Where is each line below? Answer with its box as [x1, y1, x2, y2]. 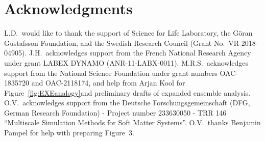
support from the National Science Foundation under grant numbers [4, 67, 218, 78]
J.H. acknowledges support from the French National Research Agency [29, 47, 251, 58]
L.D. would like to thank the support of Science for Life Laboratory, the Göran [4, 27, 253, 38]
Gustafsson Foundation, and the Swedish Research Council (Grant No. [4, 37, 225, 48]
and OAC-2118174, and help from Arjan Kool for [31, 77, 185, 88]
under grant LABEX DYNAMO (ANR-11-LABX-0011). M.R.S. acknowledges [4, 57, 249, 68]
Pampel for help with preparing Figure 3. [4, 127, 134, 138]
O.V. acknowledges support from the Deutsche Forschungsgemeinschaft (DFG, [4, 97, 250, 108]
